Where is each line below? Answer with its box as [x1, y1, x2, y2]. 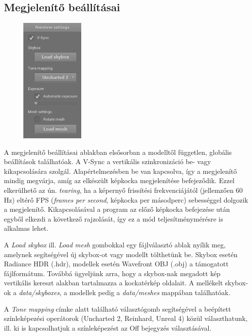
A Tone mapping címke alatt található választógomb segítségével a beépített [4, 303, 231, 314]
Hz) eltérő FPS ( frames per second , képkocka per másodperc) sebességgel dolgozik [4, 194, 248, 205]
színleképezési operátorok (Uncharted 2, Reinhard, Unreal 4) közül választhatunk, [4, 313, 248, 323]
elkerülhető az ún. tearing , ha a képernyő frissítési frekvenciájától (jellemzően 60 [4, 185, 243, 195]
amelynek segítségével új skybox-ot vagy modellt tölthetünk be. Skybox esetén [4, 249, 238, 259]
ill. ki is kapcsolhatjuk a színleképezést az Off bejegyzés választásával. [4, 322, 212, 333]
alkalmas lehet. [4, 223, 49, 233]
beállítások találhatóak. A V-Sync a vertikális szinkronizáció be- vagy [4, 156, 211, 167]
